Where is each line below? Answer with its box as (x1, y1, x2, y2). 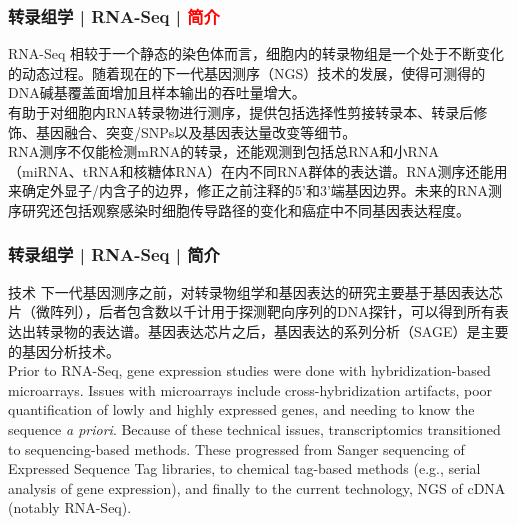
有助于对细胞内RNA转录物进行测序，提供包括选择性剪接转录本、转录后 (8, 102, 474, 122)
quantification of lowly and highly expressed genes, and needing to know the (8, 399, 475, 420)
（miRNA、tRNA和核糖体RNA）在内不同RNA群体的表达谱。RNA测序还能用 (8, 160, 508, 181)
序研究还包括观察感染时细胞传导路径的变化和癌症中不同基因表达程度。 (8, 199, 470, 220)
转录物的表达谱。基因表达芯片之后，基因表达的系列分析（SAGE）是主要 (35, 320, 509, 341)
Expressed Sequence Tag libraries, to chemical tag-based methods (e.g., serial (8, 458, 481, 479)
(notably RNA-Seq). (8, 497, 132, 518)
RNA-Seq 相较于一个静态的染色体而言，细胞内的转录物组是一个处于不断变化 (8, 43, 505, 64)
